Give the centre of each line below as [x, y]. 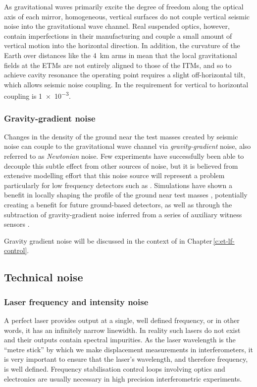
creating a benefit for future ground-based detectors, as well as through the [118, 204]
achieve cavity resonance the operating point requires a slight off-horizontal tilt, [125, 75]
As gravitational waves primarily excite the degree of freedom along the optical [124, 6]
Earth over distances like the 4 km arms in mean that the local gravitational [121, 55]
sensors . [17, 224]
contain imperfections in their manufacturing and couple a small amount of [118, 35]
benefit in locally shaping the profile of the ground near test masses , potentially [126, 195]
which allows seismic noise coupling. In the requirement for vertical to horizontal [126, 84]
